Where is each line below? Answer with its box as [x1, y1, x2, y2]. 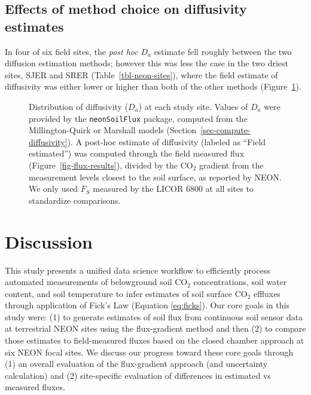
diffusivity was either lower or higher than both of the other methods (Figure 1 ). [5, 80, 301, 93]
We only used [29, 182, 78, 195]
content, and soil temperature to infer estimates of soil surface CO [5, 287, 248, 299]
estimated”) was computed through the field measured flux [29, 147, 245, 160]
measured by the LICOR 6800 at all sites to [93, 182, 254, 195]
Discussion [5, 229, 93, 253]
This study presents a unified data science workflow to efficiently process [5, 264, 270, 276]
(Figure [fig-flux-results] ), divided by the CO [29, 159, 193, 171]
